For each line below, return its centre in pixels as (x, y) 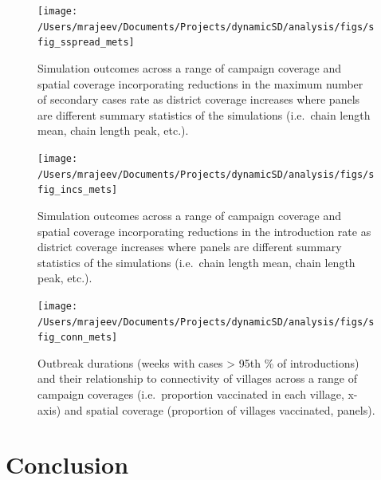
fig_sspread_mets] (86, 43)
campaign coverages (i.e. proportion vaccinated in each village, (191, 394)
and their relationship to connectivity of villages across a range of (198, 378)
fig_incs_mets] (78, 190)
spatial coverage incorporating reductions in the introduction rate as (204, 231)
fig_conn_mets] (78, 338)
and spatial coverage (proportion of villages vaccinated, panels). (220, 409)
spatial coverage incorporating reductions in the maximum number (200, 83)
